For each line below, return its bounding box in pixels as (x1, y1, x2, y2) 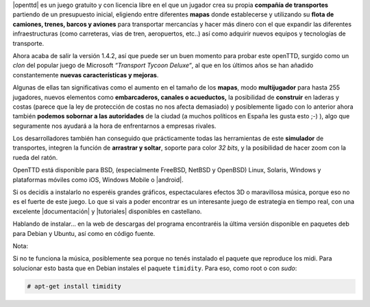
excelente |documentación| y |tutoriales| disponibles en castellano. (12, 207, 202, 215)
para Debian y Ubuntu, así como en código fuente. (12, 229, 156, 237)
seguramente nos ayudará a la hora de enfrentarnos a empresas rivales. (12, 122, 217, 130)
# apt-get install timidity (27, 282, 121, 290)
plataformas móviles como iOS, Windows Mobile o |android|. (12, 175, 184, 184)
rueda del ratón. (12, 153, 58, 161)
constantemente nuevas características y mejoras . (12, 70, 159, 79)
